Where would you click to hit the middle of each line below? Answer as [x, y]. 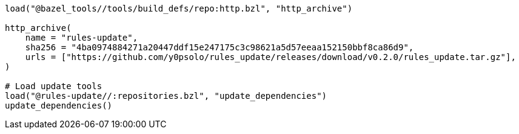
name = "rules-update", [82, 38]
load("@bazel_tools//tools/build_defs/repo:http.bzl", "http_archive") [179, 8]
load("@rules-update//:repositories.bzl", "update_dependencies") [166, 96]
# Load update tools [54, 86]
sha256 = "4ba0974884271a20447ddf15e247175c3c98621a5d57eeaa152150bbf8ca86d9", [219, 47]
